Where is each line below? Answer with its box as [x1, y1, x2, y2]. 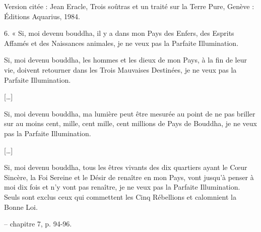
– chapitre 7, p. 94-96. [4, 218, 72, 229]
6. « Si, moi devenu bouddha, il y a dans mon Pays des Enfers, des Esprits [4, 28, 234, 38]
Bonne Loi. [4, 201, 38, 212]
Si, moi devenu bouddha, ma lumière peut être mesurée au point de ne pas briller [4, 108, 255, 119]
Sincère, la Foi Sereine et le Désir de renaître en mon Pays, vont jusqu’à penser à [4, 171, 254, 182]
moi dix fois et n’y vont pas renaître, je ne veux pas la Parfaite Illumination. [4, 182, 240, 192]
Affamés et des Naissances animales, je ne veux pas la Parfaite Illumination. [4, 37, 239, 48]
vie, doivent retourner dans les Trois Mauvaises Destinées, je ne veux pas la [4, 64, 237, 75]
